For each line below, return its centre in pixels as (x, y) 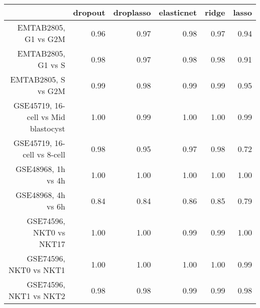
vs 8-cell (51, 154)
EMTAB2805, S (38, 79)
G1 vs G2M (45, 39)
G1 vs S (51, 65)
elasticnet (178, 12)
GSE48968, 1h (40, 169)
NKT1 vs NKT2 (37, 296)
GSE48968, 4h (40, 195)
